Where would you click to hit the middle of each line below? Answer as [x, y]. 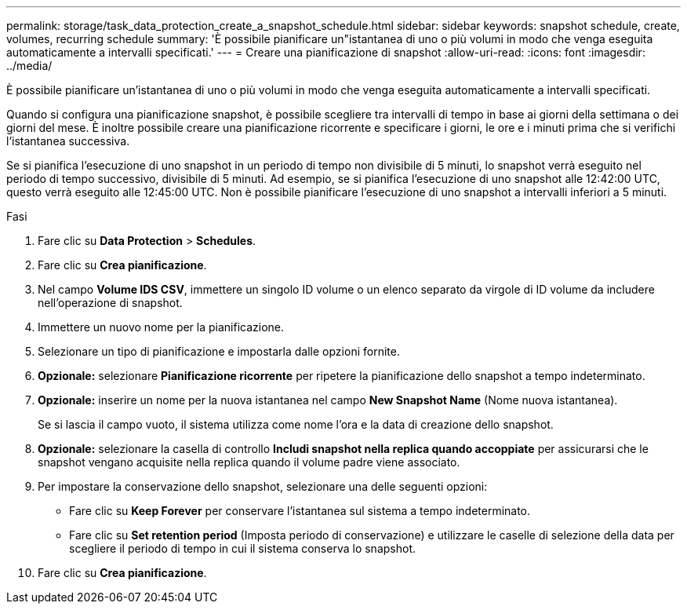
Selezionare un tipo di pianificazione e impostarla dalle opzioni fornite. [219, 351]
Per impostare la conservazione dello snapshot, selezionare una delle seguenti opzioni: [263, 486]
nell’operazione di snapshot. [110, 303]
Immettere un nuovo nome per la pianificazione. [161, 327]
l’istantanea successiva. [68, 141]
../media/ [29, 66]
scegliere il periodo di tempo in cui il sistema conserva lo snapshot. [242, 548]
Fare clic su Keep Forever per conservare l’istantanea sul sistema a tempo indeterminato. [300, 511]
